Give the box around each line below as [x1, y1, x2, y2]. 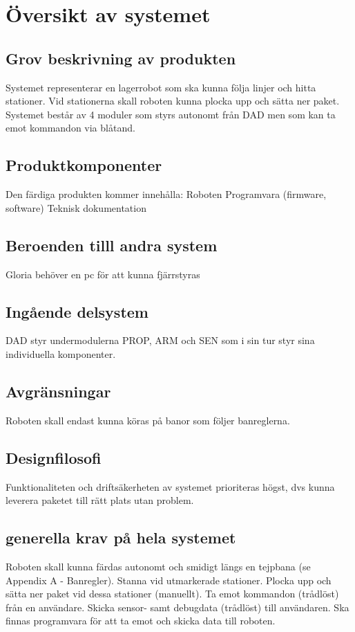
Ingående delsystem [6, 300, 148, 322]
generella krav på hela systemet [6, 527, 236, 548]
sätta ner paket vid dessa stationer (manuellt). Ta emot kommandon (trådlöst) [6, 586, 339, 601]
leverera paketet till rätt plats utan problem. [6, 493, 194, 507]
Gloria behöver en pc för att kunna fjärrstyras [6, 267, 200, 281]
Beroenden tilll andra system [6, 234, 218, 255]
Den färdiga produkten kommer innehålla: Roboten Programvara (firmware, [6, 187, 327, 201]
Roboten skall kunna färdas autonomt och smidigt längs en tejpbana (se [6, 559, 311, 573]
